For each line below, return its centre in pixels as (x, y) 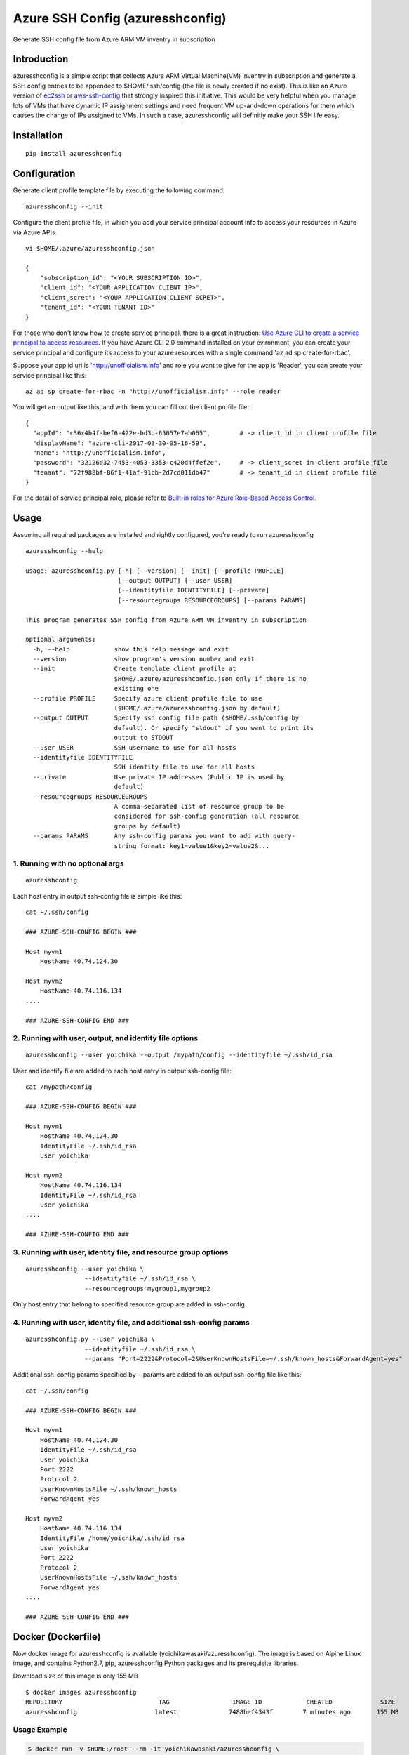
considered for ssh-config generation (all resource (207, 816)
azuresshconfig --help (65, 551)
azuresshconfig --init (65, 206)
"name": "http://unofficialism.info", (99, 452)
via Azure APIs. (35, 232)
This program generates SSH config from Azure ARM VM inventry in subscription (166, 620)
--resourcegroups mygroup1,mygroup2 (147, 1289)
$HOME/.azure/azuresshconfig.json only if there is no (210, 678)
